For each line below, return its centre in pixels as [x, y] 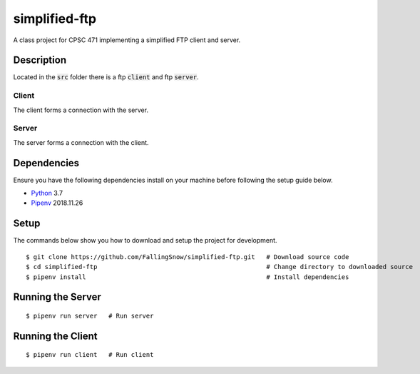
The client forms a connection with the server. [81, 110]
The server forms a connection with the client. [81, 142]
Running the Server [57, 297]
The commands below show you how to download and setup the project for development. [145, 241]
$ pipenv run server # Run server [90, 315]
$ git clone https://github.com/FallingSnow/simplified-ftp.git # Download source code [188, 257]
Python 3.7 [47, 193]
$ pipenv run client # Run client [90, 355]
